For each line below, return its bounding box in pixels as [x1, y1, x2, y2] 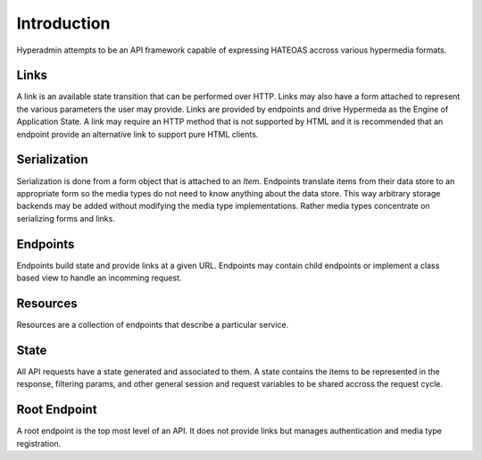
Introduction [16, 13, 111, 33]
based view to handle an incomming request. [16, 272, 182, 283]
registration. [16, 438, 62, 448]
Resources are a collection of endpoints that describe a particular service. [16, 319, 289, 330]
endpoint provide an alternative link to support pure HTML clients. [16, 129, 259, 139]
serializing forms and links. [16, 213, 115, 223]
